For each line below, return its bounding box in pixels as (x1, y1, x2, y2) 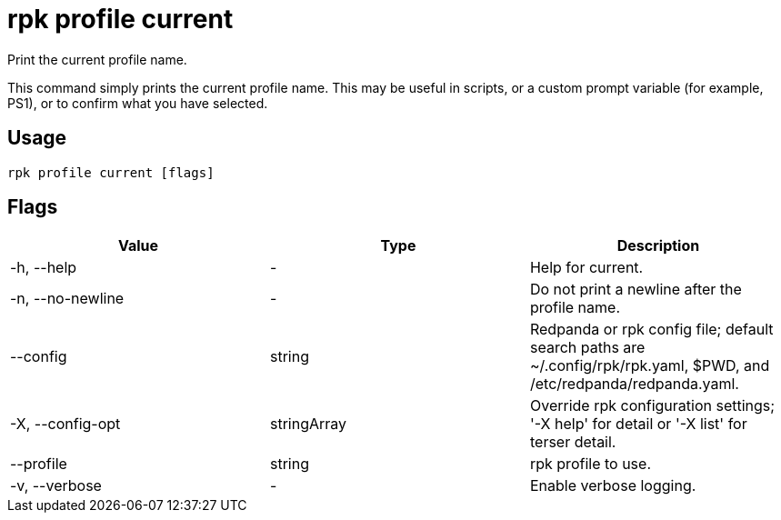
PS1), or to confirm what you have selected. (7, 95, 268, 111)
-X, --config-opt (10, 415, 121, 434)
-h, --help (10, 258, 77, 277)
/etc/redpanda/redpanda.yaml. (529, 375, 739, 394)
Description (616, 236, 700, 255)
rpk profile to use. (529, 455, 651, 474)
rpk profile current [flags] (7, 165, 215, 180)
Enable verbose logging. (529, 476, 696, 495)
